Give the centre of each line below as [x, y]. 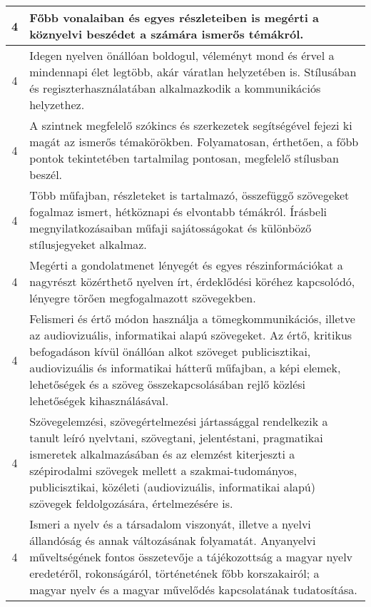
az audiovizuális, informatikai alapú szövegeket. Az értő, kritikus [191, 335]
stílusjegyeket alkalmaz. [88, 244]
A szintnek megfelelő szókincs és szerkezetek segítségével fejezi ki [191, 125]
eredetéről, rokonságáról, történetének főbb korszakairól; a [174, 573]
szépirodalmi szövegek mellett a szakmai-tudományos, [163, 470]
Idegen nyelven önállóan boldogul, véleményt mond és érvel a [182, 55]
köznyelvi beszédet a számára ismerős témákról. [167, 34]
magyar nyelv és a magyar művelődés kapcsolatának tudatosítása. [193, 590]
